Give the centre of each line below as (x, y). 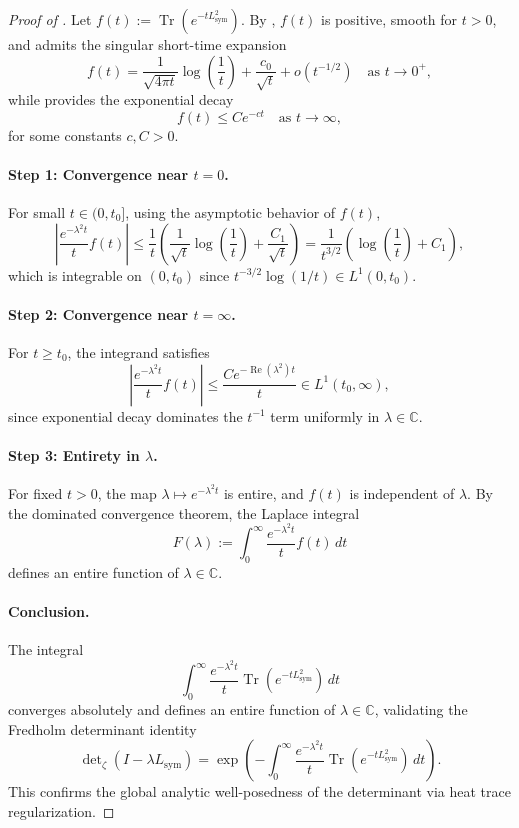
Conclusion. (49, 611)
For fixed (35, 492)
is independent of (402, 492)
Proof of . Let (50, 19)
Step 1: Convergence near (98, 173)
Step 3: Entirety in (74, 454)
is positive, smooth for (389, 19)
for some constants (65, 134)
